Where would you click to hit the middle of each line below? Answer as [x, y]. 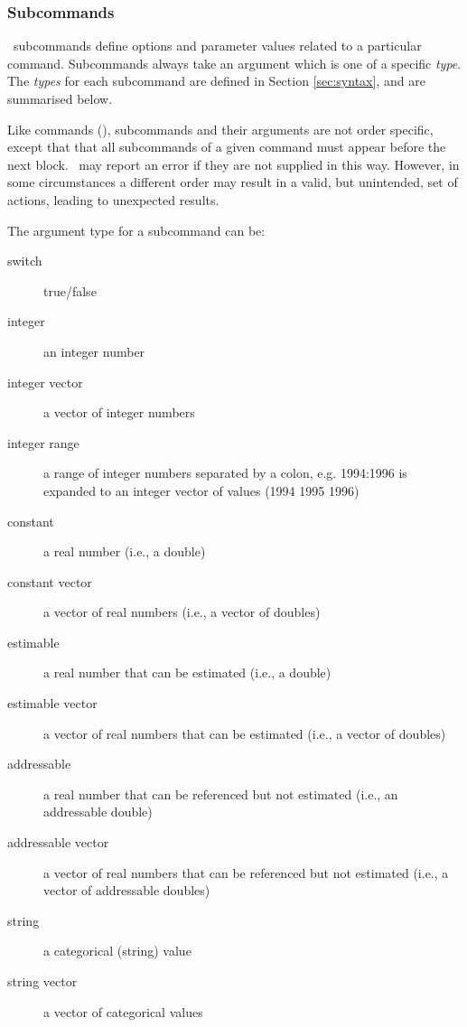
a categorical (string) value [117, 951]
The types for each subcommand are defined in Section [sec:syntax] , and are [216, 81]
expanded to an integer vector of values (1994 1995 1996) [201, 490]
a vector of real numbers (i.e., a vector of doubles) [182, 612]
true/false [70, 290]
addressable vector [58, 842]
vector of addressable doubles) [127, 890]
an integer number [94, 351]
